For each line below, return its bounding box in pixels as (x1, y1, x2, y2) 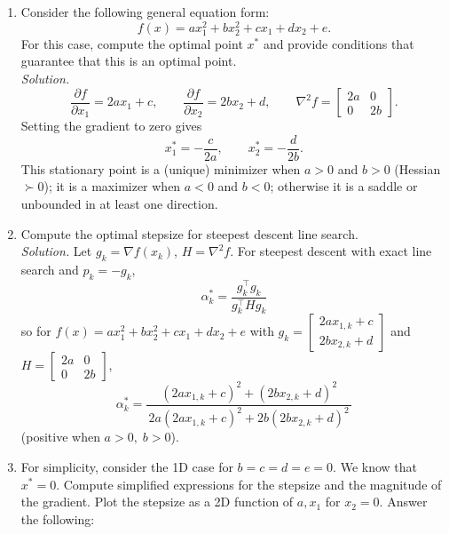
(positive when (20, 427, 100, 446)
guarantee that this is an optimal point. (20, 52, 237, 70)
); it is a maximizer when (43, 177, 181, 195)
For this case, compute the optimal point (20, 34, 243, 52)
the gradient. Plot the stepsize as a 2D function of (20, 492, 294, 511)
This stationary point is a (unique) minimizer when (20, 159, 301, 178)
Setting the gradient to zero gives (20, 116, 202, 135)
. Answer (379, 492, 428, 511)
